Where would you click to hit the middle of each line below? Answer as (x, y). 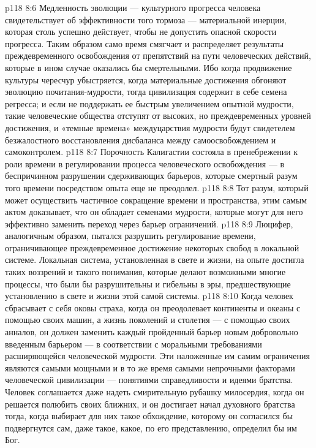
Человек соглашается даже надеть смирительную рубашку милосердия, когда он (155, 392)
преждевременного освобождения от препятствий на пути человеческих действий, (158, 55)
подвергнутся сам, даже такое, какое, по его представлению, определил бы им (151, 427)
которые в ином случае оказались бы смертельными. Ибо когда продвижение (149, 67)
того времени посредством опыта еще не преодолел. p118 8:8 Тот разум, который (157, 187)
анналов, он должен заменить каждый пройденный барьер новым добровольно (152, 332)
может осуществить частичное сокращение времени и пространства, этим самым (156, 199)
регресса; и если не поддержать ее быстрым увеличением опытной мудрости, (149, 103)
